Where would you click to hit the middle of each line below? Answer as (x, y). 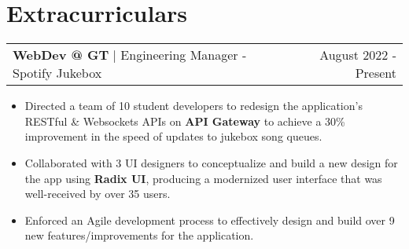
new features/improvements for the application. (139, 235)
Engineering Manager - (184, 55)
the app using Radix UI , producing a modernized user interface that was (203, 178)
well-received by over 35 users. (98, 194)
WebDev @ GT (61, 55)
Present (376, 73)
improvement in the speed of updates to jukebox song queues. (173, 136)
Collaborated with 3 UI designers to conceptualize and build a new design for (211, 162)
